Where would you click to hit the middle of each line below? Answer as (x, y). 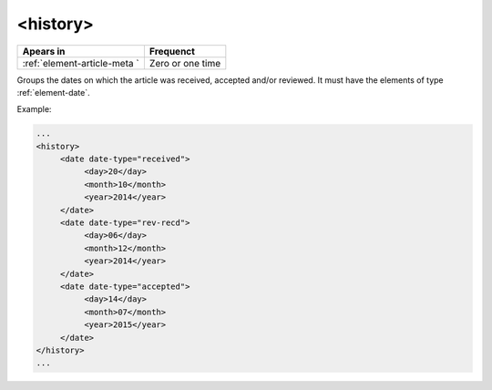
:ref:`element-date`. (53, 92)
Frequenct (172, 51)
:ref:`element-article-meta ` (81, 63)
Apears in (44, 51)
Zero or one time (185, 63)
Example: (34, 109)
